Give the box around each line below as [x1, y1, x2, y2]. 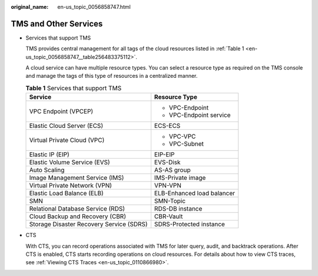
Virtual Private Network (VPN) [29, 182, 112, 190]
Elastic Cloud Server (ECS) [29, 121, 103, 130]
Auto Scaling [29, 166, 65, 174]
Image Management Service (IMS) [29, 174, 124, 182]
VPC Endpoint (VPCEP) [29, 107, 94, 116]
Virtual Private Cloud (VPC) [29, 136, 105, 144]
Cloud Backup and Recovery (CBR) [29, 212, 127, 221]
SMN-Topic [154, 197, 185, 205]
